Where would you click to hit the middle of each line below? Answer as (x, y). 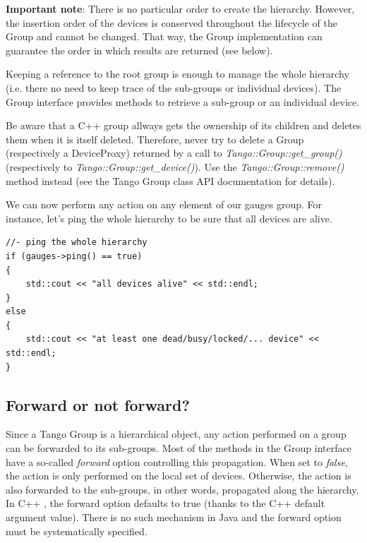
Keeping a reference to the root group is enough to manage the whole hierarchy (178, 74)
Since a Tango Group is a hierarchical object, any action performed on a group (176, 434)
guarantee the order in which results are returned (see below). (139, 50)
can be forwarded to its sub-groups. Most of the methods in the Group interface (179, 448)
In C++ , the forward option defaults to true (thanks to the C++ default (166, 503)
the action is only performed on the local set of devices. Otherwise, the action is (179, 476)
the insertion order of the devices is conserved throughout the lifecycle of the (172, 22)
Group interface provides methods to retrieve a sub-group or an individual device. (183, 101)
